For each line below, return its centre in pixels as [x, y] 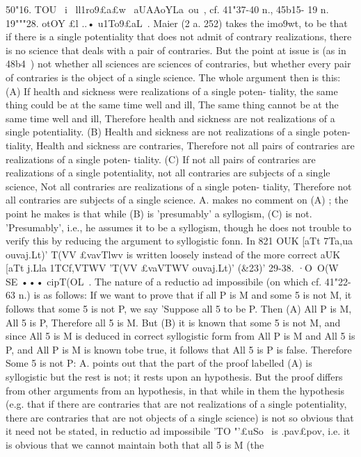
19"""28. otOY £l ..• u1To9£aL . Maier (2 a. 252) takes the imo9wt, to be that [177, 23]
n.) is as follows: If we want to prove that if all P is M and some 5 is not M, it [185, 295]
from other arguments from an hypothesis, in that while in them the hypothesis [175, 390]
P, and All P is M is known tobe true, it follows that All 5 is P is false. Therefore [179, 349]
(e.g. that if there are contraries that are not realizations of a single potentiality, [176, 404]
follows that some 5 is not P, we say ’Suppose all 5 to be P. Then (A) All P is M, [179, 309]
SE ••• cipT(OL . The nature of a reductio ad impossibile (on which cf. [164, 281]
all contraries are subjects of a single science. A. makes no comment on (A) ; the [177, 200]
